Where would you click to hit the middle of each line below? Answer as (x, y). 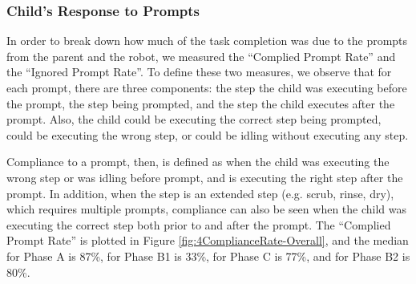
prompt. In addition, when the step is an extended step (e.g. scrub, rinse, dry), (200, 193)
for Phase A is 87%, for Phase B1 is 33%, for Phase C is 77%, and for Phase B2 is (208, 256)
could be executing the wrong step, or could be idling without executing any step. (208, 134)
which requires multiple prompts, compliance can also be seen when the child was (207, 209)
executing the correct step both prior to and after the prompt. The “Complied (199, 224)
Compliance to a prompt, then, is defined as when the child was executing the (198, 162)
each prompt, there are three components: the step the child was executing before (207, 87)
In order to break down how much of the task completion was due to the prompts (207, 41)
